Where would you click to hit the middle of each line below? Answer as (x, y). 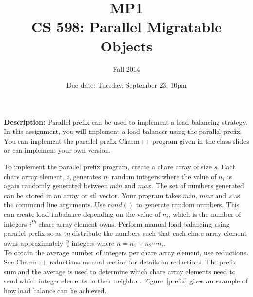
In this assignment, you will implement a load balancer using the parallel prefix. (123, 131)
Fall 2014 (126, 69)
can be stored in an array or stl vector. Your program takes (92, 195)
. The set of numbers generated (198, 186)
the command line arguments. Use (55, 205)
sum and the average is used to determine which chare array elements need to (120, 271)
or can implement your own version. (57, 150)
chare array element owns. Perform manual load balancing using (134, 223)
